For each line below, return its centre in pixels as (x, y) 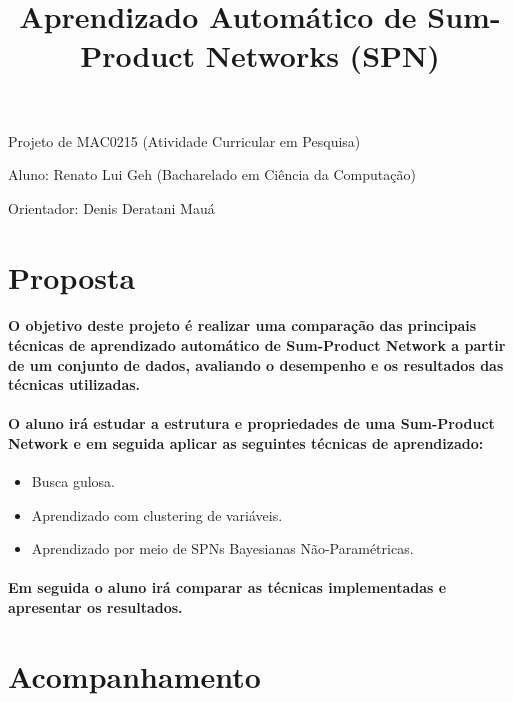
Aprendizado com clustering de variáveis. (157, 514)
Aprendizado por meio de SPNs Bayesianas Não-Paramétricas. (222, 548)
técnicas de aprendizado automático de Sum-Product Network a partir (257, 344)
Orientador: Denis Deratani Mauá (111, 207)
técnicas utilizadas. (74, 384)
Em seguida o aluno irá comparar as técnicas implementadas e (227, 587)
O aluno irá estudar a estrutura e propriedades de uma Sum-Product (251, 423)
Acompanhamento (134, 675)
